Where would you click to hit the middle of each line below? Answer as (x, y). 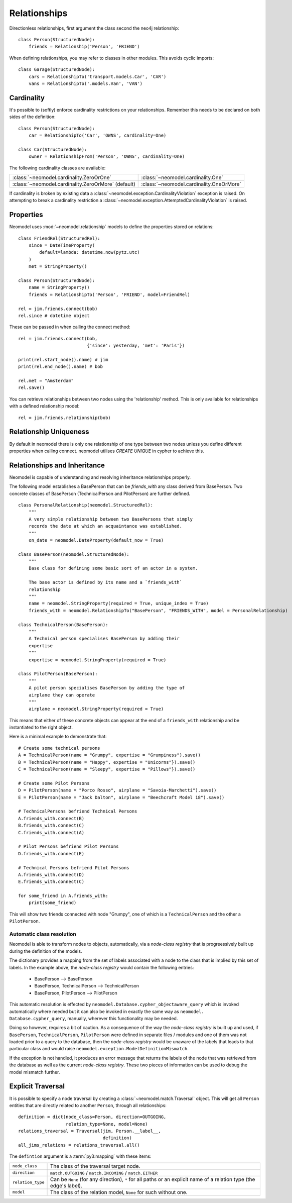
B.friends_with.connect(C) (51, 826)
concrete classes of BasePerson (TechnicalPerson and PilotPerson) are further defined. (100, 493)
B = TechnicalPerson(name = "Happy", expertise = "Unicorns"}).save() (107, 762)
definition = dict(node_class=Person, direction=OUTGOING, (92, 1117)
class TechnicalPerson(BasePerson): (63, 625)
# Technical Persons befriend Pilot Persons (74, 868)
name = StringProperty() (59, 287)
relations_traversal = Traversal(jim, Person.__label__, (90, 1131)
